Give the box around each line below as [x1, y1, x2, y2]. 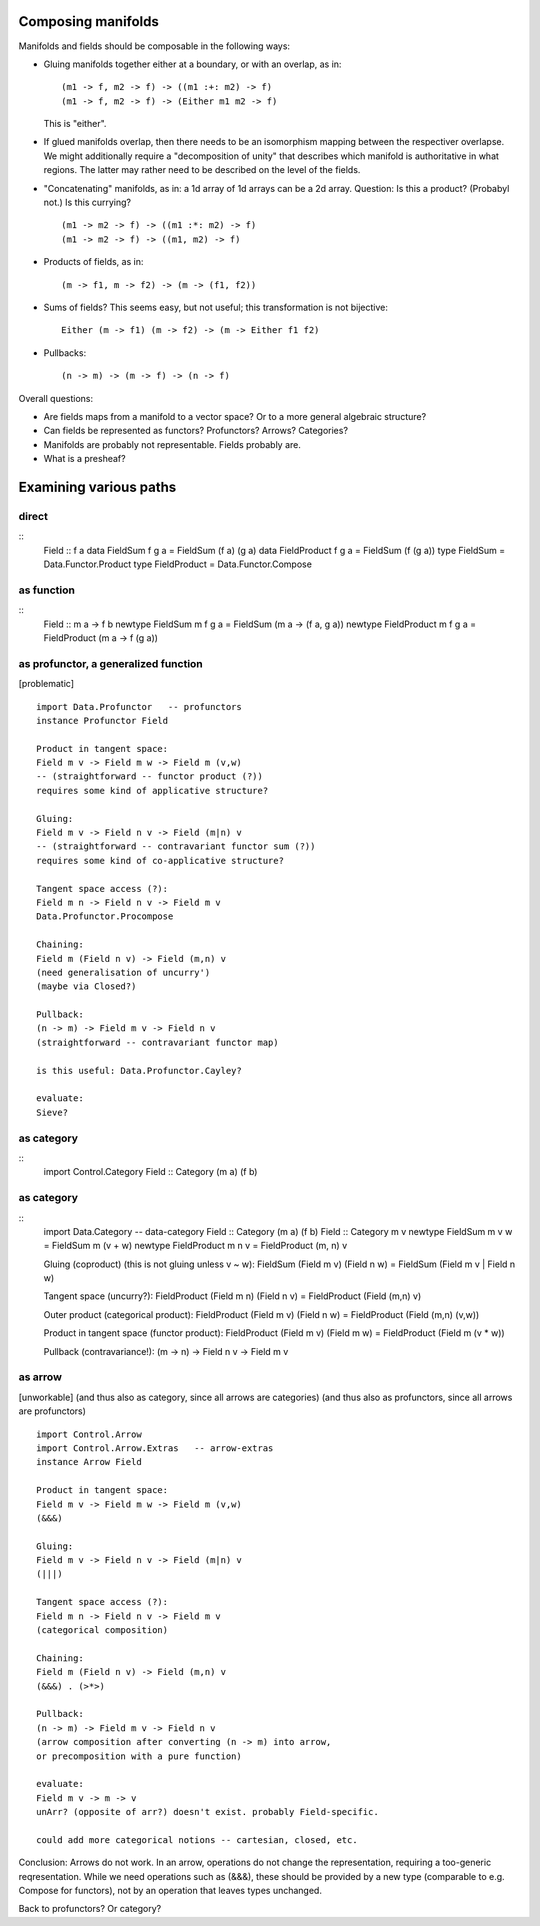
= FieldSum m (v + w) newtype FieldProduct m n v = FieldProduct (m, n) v [43, 1240, 348, 1252]
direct [18, 509, 49, 523]
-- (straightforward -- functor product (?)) [36, 771, 264, 782]
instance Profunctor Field [36, 715, 169, 726]
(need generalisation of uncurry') [36, 966, 211, 978]
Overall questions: [18, 392, 94, 404]
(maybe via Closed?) [36, 981, 137, 992]
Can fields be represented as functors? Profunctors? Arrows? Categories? [43, 425, 349, 437]
